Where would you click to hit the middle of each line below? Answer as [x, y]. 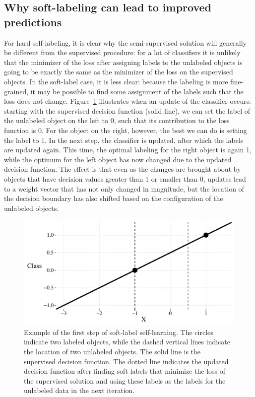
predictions [33, 22]
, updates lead [224, 178]
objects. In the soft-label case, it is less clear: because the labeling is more [116, 81]
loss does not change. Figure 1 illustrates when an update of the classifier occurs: [127, 101]
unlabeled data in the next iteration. [79, 390]
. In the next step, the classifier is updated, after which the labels [144, 140]
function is [20, 130]
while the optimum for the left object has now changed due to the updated [118, 159]
